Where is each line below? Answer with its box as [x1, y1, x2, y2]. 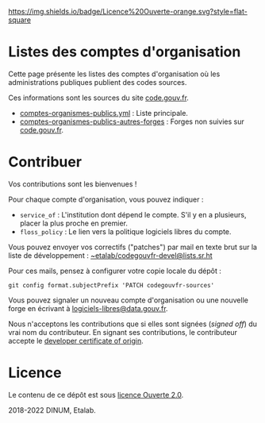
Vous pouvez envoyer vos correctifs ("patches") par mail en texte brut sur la [8, 242, 258, 252]
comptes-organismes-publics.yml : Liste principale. [19, 108, 189, 117]
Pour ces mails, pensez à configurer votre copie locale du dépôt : [8, 266, 222, 275]
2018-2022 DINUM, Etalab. [8, 405, 97, 415]
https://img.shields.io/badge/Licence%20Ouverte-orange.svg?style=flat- [8, 7, 248, 16]
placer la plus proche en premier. [19, 218, 129, 228]
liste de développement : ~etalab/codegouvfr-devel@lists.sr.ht [8, 250, 213, 260]
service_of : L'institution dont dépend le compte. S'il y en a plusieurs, [19, 210, 247, 219]
